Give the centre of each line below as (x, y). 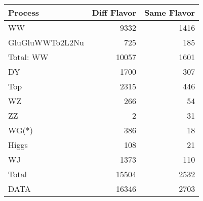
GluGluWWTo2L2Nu (46, 42)
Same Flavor (170, 12)
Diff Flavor (114, 12)
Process (24, 12)
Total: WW (28, 57)
